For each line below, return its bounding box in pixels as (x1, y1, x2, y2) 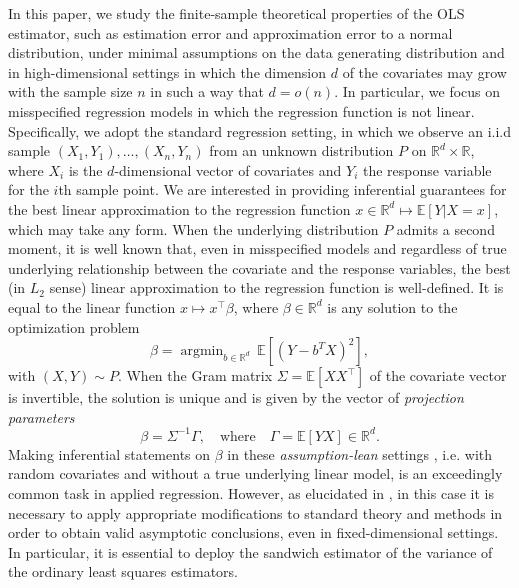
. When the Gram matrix (117, 365, 273, 386)
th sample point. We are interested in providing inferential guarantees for (58, 179, 507, 200)
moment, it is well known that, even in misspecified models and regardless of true (8, 238, 507, 259)
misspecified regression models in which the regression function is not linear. (8, 100, 475, 121)
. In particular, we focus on (334, 81, 501, 102)
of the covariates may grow (342, 61, 507, 82)
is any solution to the (327, 296, 458, 317)
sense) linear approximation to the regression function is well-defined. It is (49, 277, 504, 298)
